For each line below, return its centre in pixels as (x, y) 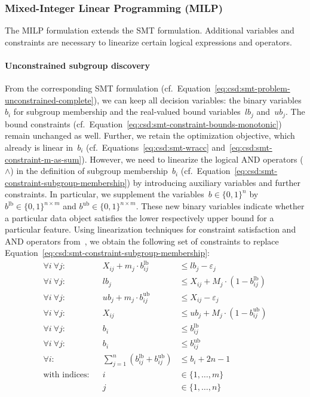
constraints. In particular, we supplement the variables (105, 194)
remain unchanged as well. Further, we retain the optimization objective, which (150, 135)
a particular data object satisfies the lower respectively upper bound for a (139, 217)
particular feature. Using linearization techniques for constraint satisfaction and (151, 229)
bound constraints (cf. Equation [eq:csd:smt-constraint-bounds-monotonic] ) (143, 123)
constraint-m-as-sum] (43, 159)
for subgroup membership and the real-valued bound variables (127, 112)
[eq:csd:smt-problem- (252, 88)
